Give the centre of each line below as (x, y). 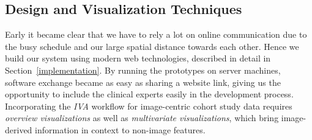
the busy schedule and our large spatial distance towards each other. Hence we (152, 46)
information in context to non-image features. (120, 129)
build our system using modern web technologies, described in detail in (138, 58)
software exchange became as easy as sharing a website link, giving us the (143, 82)
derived (19, 129)
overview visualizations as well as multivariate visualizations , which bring (142, 118)
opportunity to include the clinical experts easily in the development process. (149, 94)
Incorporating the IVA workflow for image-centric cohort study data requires (149, 106)
